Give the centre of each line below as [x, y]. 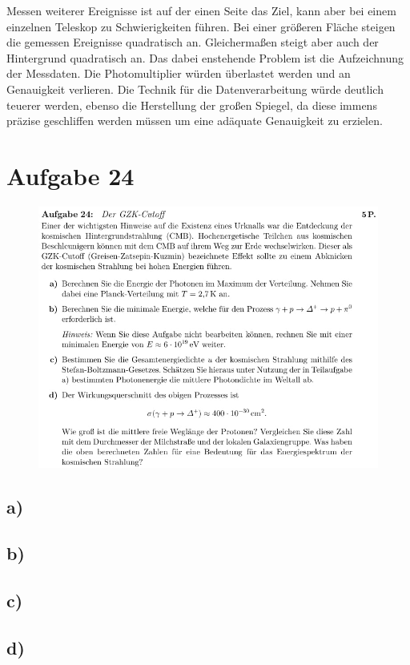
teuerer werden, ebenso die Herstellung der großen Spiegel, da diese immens [192, 105]
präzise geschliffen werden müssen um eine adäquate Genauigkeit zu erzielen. [195, 121]
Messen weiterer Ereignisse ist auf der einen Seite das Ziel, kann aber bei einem [201, 10]
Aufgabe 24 [70, 175]
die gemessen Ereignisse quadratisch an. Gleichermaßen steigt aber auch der [193, 42]
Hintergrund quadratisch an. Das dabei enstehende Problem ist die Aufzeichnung [205, 57]
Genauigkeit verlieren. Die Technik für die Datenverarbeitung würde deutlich [195, 89]
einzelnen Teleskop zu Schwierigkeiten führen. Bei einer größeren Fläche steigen [201, 26]
